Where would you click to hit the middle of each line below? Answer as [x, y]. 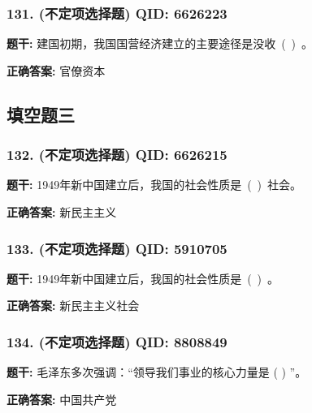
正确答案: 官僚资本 [56, 70]
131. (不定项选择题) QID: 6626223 [117, 13]
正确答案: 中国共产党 [62, 399]
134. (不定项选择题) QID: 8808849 [117, 341]
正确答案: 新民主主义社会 [73, 305]
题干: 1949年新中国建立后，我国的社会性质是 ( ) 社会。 [154, 185]
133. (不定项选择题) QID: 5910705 [117, 248]
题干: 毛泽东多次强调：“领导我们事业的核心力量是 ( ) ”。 [157, 372]
